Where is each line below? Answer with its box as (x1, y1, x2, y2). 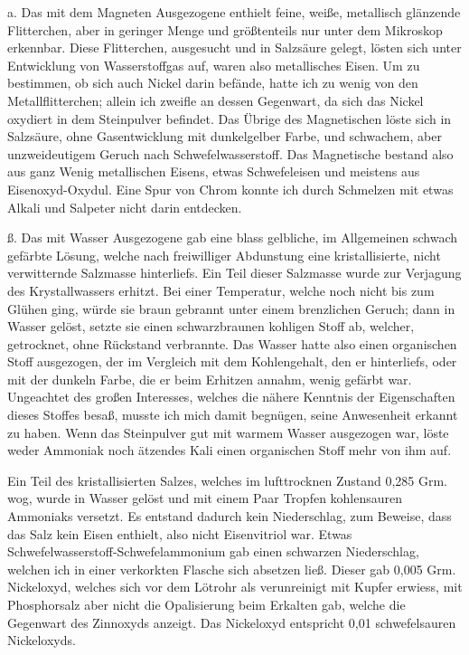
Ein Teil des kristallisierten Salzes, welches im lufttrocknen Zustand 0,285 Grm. (7, 470, 448, 489)
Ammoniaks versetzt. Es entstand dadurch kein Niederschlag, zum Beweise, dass (7, 507, 452, 526)
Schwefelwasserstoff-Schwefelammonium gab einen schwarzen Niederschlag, (7, 542, 419, 561)
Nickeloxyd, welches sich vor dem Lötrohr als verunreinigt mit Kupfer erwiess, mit (7, 577, 463, 596)
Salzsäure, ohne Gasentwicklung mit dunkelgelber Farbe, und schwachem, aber (7, 127, 442, 146)
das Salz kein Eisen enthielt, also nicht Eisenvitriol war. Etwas (7, 524, 352, 543)
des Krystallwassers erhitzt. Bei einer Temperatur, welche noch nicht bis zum (7, 280, 435, 299)
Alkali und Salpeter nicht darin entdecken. (7, 197, 242, 216)
